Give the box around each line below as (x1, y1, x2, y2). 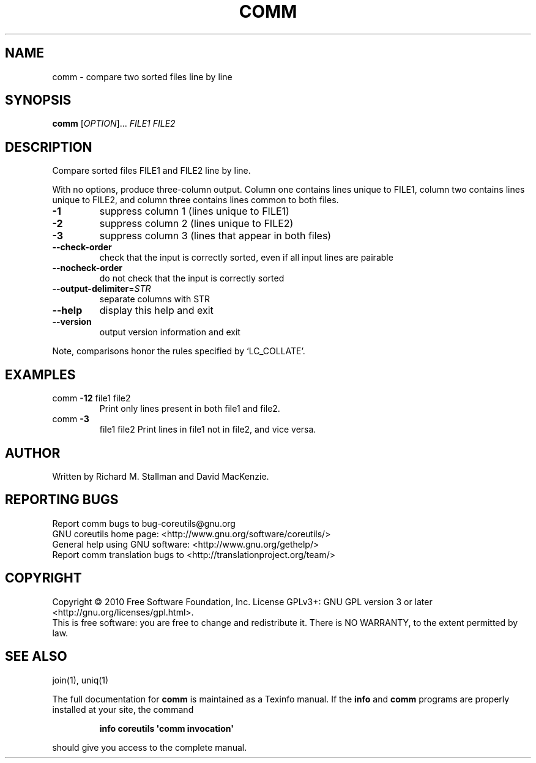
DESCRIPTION (5, 139, 92, 155)
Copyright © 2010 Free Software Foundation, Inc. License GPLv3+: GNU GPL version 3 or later (52, 596, 433, 607)
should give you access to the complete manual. (52, 742, 247, 753)
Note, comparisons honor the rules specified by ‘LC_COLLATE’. (52, 346, 305, 357)
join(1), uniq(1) (52, 674, 109, 685)
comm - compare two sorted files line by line (52, 71, 233, 82)
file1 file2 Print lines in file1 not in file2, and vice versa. (99, 424, 316, 435)
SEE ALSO (5, 649, 67, 664)
